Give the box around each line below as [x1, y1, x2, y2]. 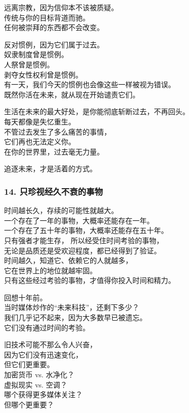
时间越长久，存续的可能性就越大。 [4, 205, 118, 216]
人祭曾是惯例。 [4, 59, 54, 69]
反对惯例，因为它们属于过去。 [4, 39, 104, 49]
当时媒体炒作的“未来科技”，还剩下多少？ [4, 302, 140, 313]
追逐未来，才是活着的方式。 [4, 163, 97, 174]
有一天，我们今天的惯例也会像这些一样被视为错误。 [4, 79, 175, 90]
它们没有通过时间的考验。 [4, 322, 90, 332]
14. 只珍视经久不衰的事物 [4, 185, 103, 197]
